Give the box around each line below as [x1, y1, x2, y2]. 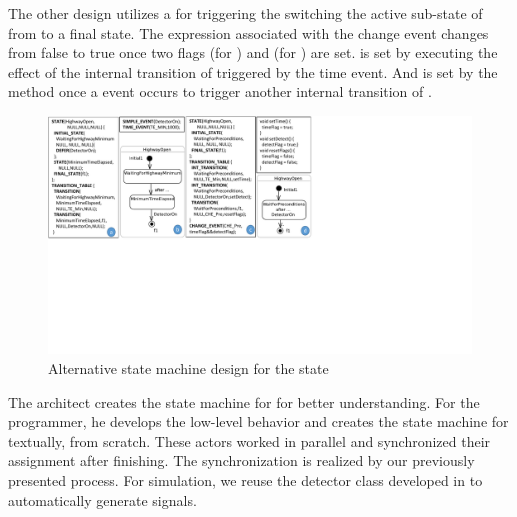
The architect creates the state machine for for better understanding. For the [8, 391, 480, 412]
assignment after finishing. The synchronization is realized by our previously [8, 450, 475, 471]
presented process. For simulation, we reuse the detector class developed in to [8, 470, 483, 491]
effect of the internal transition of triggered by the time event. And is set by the [8, 61, 498, 82]
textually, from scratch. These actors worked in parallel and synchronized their [8, 430, 491, 451]
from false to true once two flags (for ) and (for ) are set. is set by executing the [8, 42, 498, 63]
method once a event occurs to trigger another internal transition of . [8, 81, 432, 102]
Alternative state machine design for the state [48, 358, 329, 379]
